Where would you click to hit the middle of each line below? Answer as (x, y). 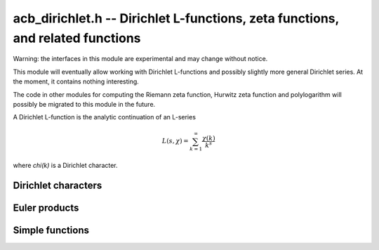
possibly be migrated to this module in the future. (84, 104)
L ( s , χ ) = (175, 141)
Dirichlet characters (58, 186)
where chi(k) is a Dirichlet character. (66, 166)
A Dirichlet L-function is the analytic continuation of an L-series (105, 117)
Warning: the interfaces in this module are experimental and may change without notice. (140, 59)
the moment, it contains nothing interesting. (76, 81)
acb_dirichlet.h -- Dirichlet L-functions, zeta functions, (176, 18)
